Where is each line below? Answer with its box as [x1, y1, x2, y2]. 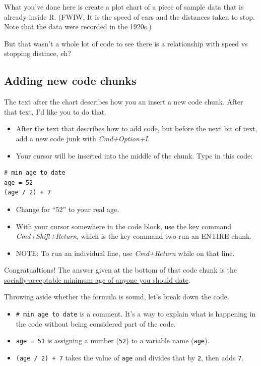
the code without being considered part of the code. [16, 318, 176, 329]
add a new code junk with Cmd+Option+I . [16, 133, 150, 143]
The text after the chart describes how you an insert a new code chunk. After [4, 96, 243, 107]
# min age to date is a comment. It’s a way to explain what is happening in [16, 308, 256, 319]
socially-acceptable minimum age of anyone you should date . [4, 274, 190, 285]
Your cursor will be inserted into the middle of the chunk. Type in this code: [16, 150, 253, 161]
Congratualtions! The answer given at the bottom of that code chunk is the [4, 265, 237, 275]
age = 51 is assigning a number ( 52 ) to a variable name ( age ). [16, 335, 210, 346]
